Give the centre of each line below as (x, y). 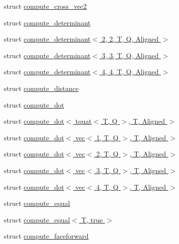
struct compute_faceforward (46, 236)
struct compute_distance (41, 88)
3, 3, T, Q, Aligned (130, 55)
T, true (92, 219)
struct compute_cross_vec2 (45, 6)
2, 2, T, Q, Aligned (130, 39)
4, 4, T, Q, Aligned (130, 72)
